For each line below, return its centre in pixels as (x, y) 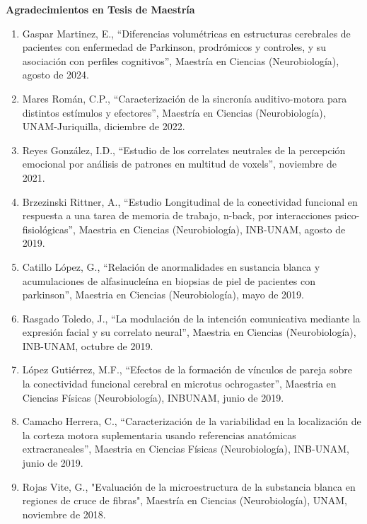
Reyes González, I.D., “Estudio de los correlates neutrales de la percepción (184, 150)
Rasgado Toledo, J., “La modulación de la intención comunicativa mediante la (191, 318)
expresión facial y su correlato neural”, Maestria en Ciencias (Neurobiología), (189, 332)
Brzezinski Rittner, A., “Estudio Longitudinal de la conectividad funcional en (190, 201)
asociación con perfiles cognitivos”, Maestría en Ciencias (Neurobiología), (181, 60)
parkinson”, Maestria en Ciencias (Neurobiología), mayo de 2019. (163, 295)
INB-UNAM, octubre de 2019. (88, 345)
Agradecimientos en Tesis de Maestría (100, 9)
